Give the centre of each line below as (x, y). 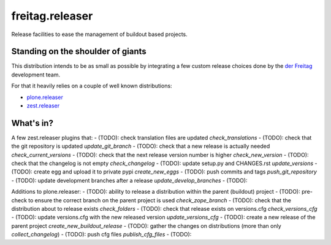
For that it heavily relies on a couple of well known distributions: (92, 86)
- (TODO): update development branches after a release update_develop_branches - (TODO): (129, 180)
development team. (36, 75)
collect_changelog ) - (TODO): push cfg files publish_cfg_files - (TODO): (101, 235)
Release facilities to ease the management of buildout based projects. (100, 34)
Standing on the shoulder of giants (79, 52)
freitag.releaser (52, 16)
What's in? (32, 123)
